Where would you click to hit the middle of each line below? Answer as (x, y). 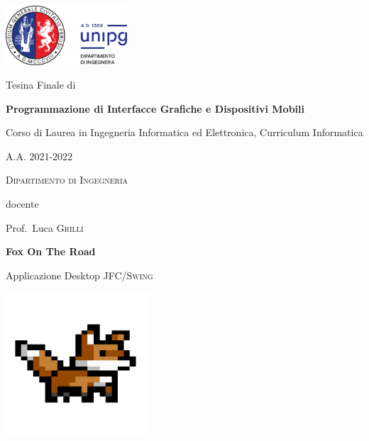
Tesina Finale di (41, 85)
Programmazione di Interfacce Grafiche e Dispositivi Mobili (155, 108)
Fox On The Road (51, 251)
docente (22, 204)
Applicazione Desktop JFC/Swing (79, 275)
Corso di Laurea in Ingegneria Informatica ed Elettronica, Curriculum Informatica (184, 132)
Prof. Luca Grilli (45, 227)
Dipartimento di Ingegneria (67, 180)
